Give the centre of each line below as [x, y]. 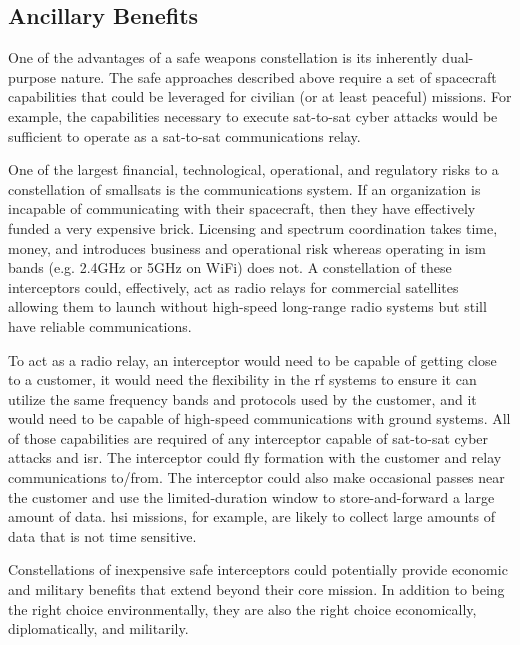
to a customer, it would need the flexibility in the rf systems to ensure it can [242, 379]
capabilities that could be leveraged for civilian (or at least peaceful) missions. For [260, 96]
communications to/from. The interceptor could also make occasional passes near [256, 477]
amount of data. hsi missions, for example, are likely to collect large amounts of [251, 516]
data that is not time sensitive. [102, 535]
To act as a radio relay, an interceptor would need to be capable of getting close [252, 359]
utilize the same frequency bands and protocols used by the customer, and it [242, 398]
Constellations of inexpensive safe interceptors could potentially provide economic [258, 569]
